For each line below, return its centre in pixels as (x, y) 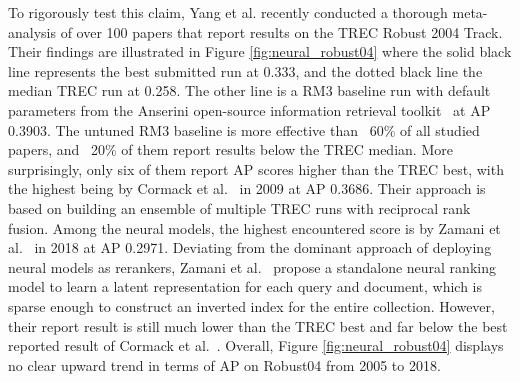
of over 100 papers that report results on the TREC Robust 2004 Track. (281, 31)
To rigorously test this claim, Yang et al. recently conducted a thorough (228, 12)
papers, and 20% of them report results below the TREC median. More (230, 149)
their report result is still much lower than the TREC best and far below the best (258, 325)
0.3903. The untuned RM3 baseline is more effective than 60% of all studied (244, 129)
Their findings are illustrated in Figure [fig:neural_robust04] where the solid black (260, 51)
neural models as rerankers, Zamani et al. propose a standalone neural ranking (252, 266)
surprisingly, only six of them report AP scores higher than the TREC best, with (256, 168)
